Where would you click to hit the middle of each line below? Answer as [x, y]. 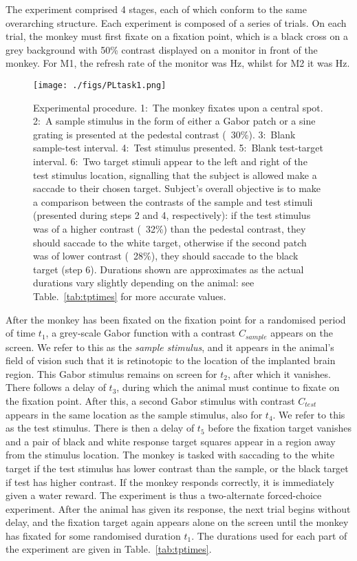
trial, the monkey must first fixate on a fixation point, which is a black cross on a [177, 36]
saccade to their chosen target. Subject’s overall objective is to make [177, 188]
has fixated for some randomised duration [93, 535]
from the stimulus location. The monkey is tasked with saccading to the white [170, 455]
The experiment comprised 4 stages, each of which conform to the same [156, 9]
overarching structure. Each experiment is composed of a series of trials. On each [176, 22]
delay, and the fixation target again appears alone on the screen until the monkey [177, 522]
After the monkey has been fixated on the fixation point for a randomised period [176, 319]
